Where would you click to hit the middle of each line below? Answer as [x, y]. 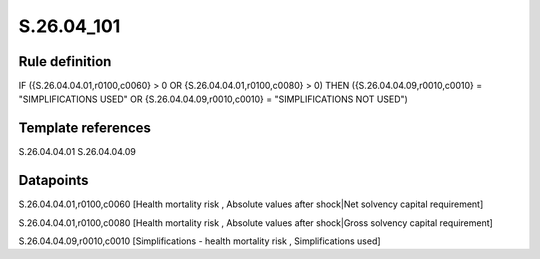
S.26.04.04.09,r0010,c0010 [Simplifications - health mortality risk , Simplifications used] [199, 241]
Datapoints [53, 180]
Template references [85, 128]
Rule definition [65, 61]
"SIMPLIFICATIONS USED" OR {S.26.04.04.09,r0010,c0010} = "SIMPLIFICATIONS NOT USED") [213, 99]
